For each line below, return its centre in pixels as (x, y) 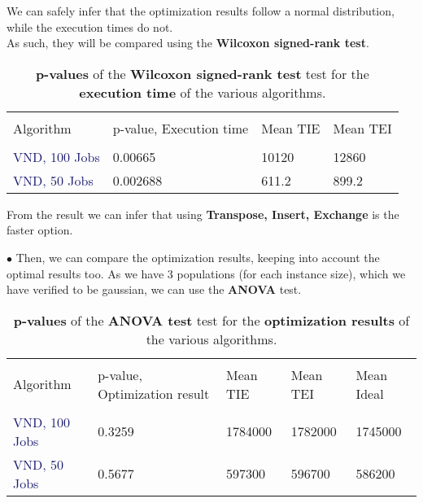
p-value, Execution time (181, 128)
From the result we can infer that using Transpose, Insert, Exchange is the (203, 214)
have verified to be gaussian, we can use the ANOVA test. (154, 289)
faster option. (40, 230)
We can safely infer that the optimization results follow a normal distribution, (201, 11)
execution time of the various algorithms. (203, 92)
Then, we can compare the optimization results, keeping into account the (198, 257)
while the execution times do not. (90, 26)
